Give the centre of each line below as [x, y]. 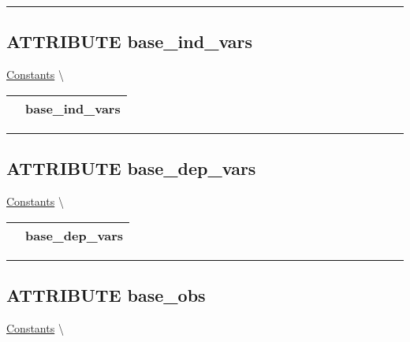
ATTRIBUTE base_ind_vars [130, 41]
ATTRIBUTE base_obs [106, 294]
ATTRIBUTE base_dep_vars [131, 168]
